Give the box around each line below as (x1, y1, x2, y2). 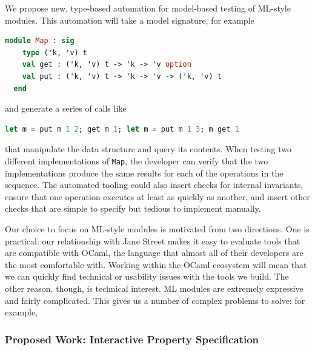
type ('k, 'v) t (22, 48, 88, 57)
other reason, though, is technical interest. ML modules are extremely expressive (5, 281, 303, 294)
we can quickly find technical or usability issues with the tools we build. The (5, 270, 289, 283)
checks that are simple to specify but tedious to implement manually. (5, 202, 261, 215)
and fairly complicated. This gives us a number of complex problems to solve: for (5, 294, 305, 306)
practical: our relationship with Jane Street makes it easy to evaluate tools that (5, 234, 300, 247)
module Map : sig (5, 36, 75, 45)
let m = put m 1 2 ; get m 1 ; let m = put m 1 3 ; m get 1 (5, 124, 239, 133)
